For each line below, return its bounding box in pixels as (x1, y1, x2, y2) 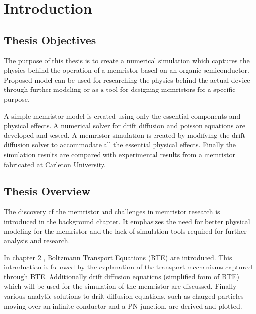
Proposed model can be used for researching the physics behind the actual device (4, 74, 250, 85)
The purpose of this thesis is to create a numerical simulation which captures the (4, 55, 250, 65)
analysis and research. (4, 235, 70, 246)
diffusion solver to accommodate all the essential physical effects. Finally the (4, 139, 236, 150)
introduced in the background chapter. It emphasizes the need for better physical (4, 216, 250, 226)
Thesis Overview (4, 183, 91, 198)
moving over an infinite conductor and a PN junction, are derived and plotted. (4, 300, 242, 311)
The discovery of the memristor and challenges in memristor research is (4, 206, 220, 217)
